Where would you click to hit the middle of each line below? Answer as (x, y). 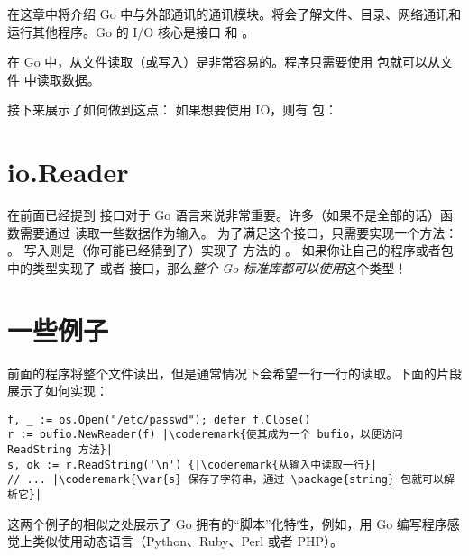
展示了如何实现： (58, 391)
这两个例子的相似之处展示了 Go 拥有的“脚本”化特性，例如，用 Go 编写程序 (227, 523)
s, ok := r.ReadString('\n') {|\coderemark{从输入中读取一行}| (193, 465)
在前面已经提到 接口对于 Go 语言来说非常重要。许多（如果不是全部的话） (224, 215)
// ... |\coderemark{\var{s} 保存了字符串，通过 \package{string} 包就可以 (225, 480)
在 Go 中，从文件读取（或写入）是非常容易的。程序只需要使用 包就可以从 (224, 62)
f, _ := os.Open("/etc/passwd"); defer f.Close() (159, 419)
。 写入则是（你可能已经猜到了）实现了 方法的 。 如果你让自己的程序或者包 (230, 250)
